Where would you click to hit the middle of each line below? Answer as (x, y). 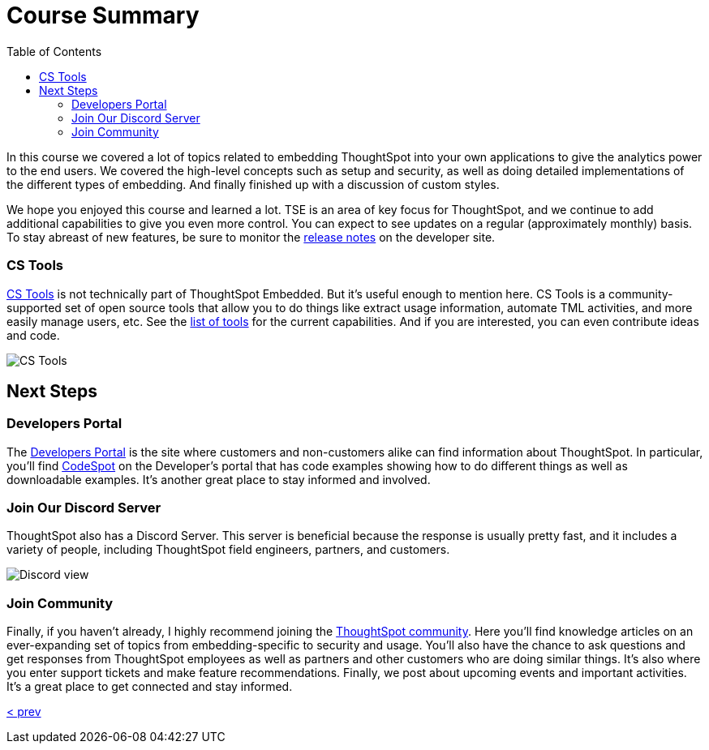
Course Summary (103, 15)
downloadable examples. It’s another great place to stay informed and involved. (219, 479)
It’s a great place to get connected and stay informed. (150, 687)
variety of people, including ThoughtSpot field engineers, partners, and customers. (228, 550)
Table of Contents (54, 51)
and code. (33, 335)
